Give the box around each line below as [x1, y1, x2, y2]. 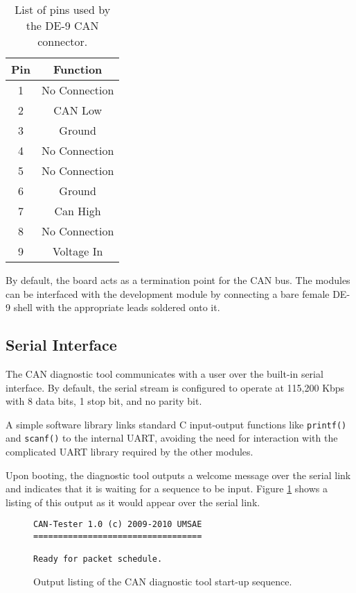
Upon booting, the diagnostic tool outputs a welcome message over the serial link [6, 467, 351, 482]
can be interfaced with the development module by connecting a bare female [6, 286, 330, 301]
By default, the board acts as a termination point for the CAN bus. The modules [6, 273, 350, 287]
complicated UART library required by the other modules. [6, 444, 253, 459]
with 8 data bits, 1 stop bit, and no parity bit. [6, 394, 202, 408]
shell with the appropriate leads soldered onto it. [13, 300, 220, 315]
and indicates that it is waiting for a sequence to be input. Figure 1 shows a [6, 481, 328, 496]
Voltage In [52, 243, 103, 259]
